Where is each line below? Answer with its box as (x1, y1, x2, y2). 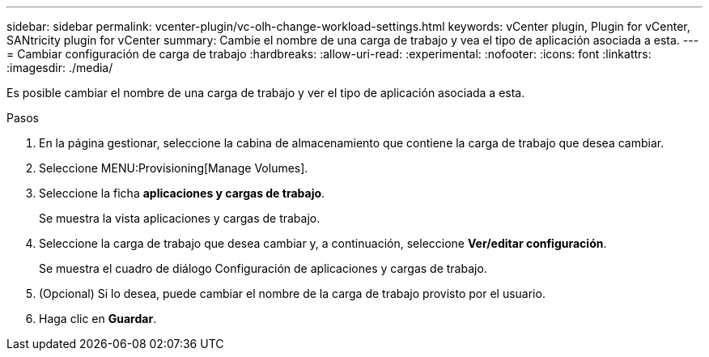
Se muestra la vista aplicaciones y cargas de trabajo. (39, 211, 321, 225)
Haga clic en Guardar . (39, 312, 157, 325)
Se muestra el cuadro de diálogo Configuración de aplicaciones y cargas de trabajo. (39, 261, 487, 275)
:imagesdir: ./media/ (6, 61, 113, 74)
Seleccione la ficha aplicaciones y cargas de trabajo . (39, 186, 325, 200)
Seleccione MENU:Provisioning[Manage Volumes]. (39, 161, 308, 175)
